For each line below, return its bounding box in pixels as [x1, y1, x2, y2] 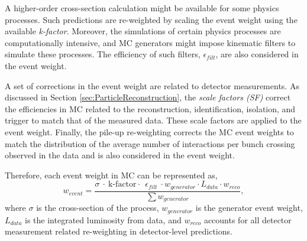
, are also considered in [215, 48, 299, 60]
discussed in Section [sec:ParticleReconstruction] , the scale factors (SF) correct [5, 91, 291, 103]
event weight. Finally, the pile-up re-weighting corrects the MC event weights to [5, 125, 294, 138]
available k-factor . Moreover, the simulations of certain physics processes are [5, 25, 281, 37]
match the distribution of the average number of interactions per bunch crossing [5, 137, 295, 149]
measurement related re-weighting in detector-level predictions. [5, 225, 232, 237]
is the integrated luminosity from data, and [25, 213, 182, 226]
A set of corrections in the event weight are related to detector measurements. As [5, 79, 299, 92]
